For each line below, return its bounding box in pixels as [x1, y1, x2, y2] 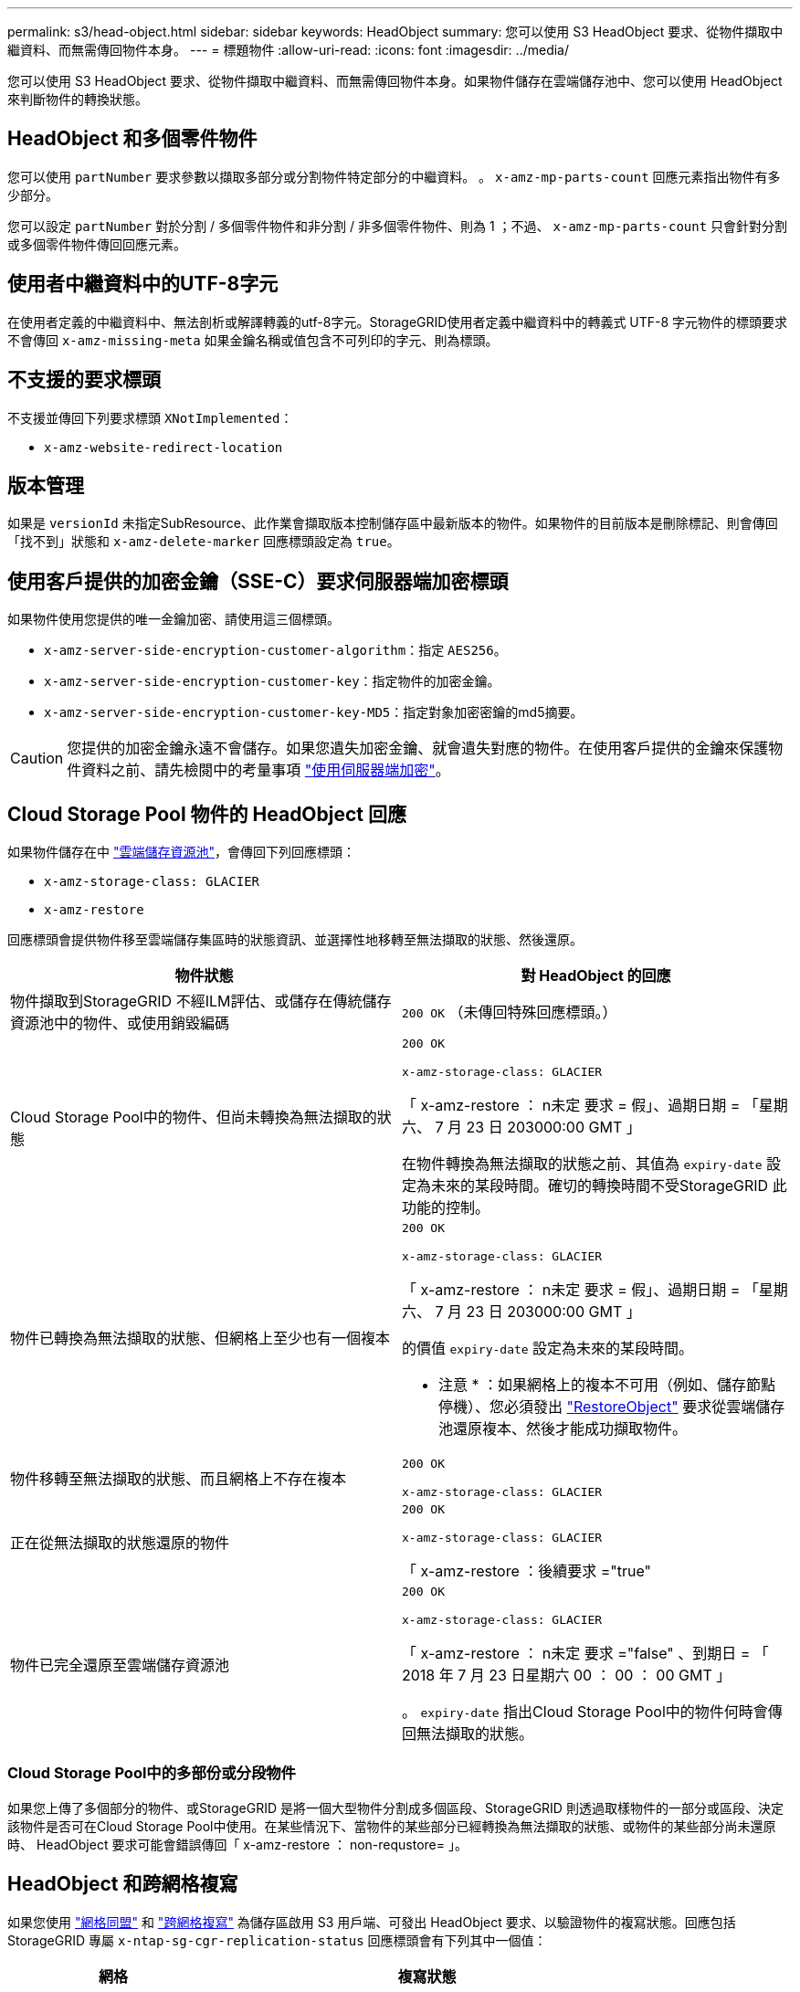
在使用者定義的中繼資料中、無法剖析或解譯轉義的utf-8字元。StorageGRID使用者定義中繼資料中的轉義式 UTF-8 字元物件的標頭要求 [7, 313, 788, 330]
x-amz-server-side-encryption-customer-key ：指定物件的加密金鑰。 [44, 673, 500, 690]
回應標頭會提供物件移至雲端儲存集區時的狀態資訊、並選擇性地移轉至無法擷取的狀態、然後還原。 [7, 932, 583, 948]
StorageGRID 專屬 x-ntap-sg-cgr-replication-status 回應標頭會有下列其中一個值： [7, 1932, 547, 1948]
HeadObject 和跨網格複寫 [7, 1872, 238, 1896]
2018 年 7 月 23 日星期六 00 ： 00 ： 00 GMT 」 [402, 1666, 732, 1685]
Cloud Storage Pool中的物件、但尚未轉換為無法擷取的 [10, 1108, 377, 1127]
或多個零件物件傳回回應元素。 [7, 236, 186, 252]
